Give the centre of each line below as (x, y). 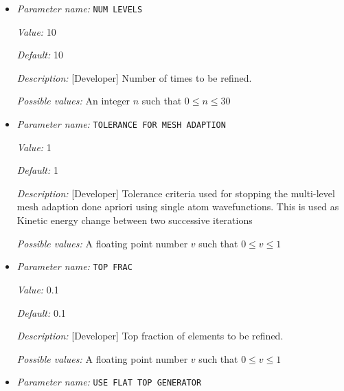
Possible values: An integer (73, 101)
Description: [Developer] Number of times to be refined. (134, 77)
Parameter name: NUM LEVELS (80, 8)
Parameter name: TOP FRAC (74, 266)
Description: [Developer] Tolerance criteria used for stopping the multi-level (176, 193)
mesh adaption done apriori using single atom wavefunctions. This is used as (178, 206)
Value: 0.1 (38, 289)
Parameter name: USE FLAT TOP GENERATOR (109, 382)
